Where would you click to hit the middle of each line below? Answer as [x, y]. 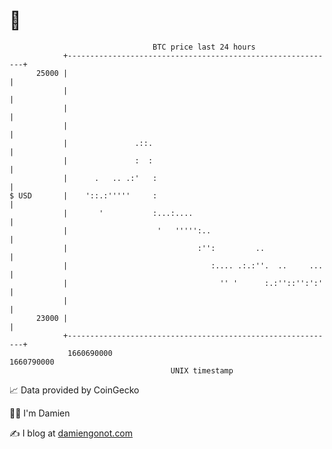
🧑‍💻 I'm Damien [40, 413]
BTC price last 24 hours [204, 47]
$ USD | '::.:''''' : [83, 195]
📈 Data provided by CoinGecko [74, 390]
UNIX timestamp [202, 370]
